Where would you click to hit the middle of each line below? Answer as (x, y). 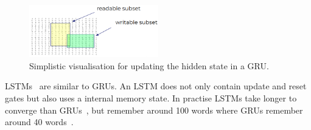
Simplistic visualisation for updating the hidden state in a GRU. (149, 65)
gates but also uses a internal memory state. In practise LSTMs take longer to (151, 98)
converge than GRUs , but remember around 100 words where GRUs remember (154, 110)
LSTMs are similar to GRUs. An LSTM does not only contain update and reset (156, 86)
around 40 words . (39, 122)
